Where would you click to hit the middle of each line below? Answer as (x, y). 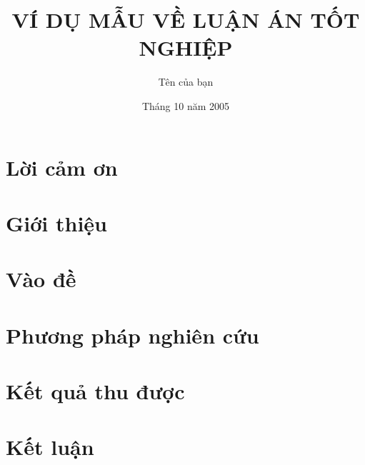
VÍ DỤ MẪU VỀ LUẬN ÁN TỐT (186, 20)
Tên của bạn (186, 82)
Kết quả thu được (95, 391)
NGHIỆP (186, 47)
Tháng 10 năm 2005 (186, 105)
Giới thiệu (56, 222)
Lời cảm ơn (62, 167)
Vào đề (41, 279)
